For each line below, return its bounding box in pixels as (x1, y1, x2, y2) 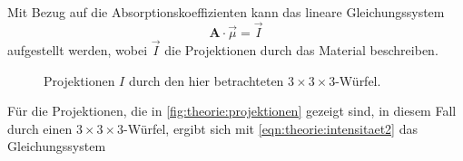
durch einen (7, 118, 73, 137)
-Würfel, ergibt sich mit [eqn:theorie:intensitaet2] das (123, 118, 418, 137)
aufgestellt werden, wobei (7, 41, 148, 60)
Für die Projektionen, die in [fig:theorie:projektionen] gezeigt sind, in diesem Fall (7, 101, 457, 120)
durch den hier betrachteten (128, 71, 284, 90)
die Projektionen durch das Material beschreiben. (164, 41, 438, 60)
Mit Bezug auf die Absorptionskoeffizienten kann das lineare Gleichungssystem (7, 3, 445, 21)
